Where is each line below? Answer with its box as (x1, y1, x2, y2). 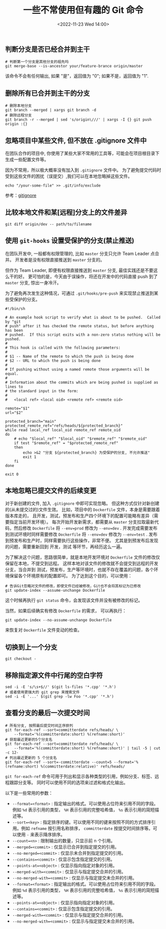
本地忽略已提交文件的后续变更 (5, 486, 97, 495)
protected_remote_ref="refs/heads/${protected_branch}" (5, 423, 123, 428)
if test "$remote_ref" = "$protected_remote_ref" (14, 440, 119, 446)
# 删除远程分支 (5, 113, 32, 118)
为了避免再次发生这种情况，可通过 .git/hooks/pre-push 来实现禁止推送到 (5, 290, 154, 296)
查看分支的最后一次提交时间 (5, 709, 90, 717)
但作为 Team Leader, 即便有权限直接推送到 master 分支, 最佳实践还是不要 (5, 267, 154, 273)
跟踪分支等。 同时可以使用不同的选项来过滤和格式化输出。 (9, 779, 128, 785)
